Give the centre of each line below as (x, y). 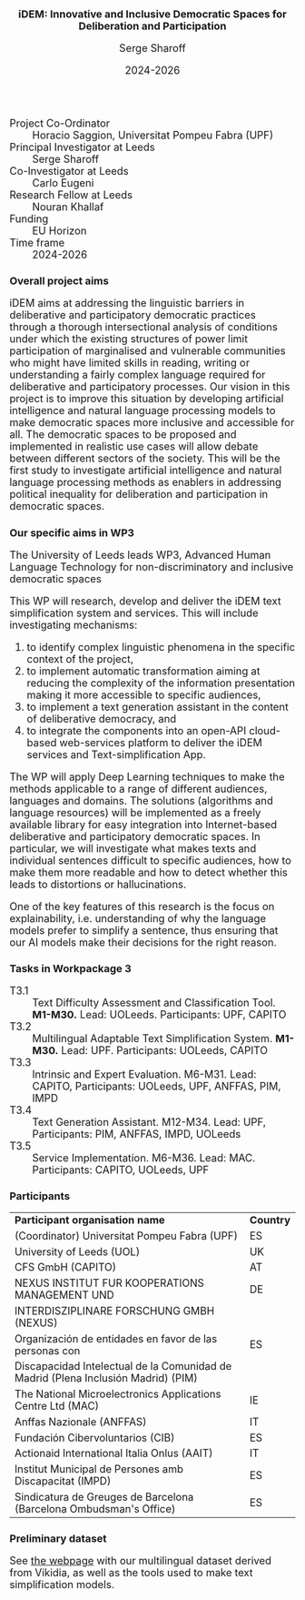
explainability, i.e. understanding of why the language (138, 918)
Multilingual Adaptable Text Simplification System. (152, 1038)
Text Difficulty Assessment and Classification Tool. (154, 1003)
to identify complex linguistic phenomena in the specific (161, 647)
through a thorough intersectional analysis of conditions (144, 327)
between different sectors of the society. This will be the (145, 459)
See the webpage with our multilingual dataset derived (141, 1560)
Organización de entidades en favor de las (116, 1338)
